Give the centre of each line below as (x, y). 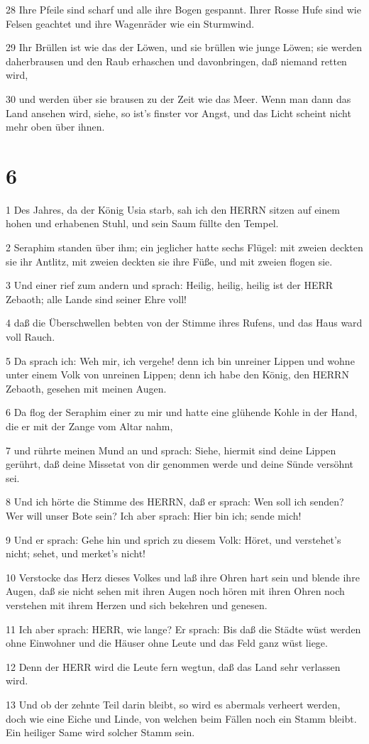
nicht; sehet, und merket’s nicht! (76, 553)
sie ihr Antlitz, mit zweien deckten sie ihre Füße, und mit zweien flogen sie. (169, 261)
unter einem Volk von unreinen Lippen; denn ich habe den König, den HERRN (177, 374)
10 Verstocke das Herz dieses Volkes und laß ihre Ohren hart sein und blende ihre (183, 577)
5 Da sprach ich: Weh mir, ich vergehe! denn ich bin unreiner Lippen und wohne (180, 360)
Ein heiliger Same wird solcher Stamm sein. (100, 732)
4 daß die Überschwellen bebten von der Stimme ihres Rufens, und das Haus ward (184, 323)
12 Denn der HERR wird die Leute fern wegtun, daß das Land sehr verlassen (173, 666)
